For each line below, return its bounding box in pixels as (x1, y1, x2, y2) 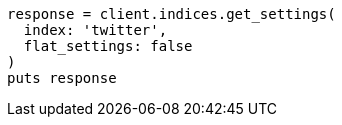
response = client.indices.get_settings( (7, 6, 336, 22)
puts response (7, 70, 117, 86)
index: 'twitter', (23, 22, 168, 38)
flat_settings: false (23, 38, 193, 54)
